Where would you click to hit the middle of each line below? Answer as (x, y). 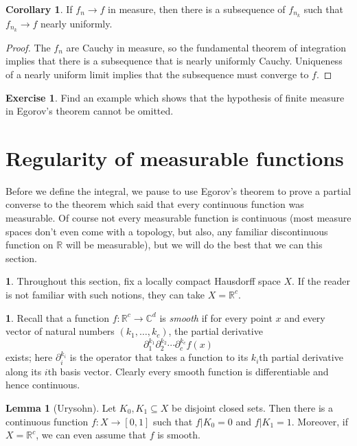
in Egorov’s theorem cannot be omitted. (90, 111)
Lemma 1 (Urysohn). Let (61, 407)
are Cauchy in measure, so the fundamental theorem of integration (206, 47)
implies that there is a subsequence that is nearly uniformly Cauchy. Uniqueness (174, 61)
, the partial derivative (216, 331)
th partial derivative (301, 357)
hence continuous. (43, 385)
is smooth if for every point (216, 317)
